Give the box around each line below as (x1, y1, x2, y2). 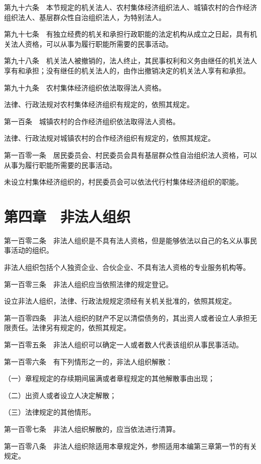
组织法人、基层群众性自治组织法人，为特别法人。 (4, 12, 166, 22)
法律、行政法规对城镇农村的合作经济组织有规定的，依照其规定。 (4, 133, 215, 143)
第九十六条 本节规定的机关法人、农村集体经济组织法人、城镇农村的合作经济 (4, 2, 257, 12)
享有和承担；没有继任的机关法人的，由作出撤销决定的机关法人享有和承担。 (4, 65, 250, 75)
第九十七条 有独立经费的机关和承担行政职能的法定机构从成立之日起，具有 (4, 29, 250, 39)
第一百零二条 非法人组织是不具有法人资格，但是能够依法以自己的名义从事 (4, 235, 250, 245)
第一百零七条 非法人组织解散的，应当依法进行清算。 (4, 423, 180, 434)
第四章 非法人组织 (4, 206, 131, 226)
